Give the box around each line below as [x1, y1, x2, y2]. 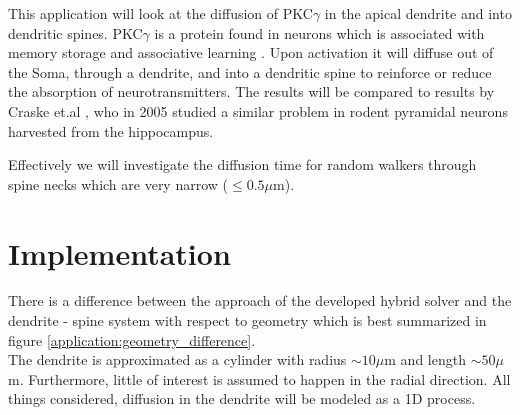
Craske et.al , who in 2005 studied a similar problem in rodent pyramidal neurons [8, 100, 508, 121]
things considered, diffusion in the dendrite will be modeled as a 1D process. [8, 388, 476, 409]
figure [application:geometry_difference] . [8, 329, 256, 350]
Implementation [8, 232, 231, 273]
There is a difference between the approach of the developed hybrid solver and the [8, 290, 512, 311]
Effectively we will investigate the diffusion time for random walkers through [8, 154, 477, 175]
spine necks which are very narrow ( [8, 173, 229, 194]
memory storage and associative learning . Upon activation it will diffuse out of [8, 42, 494, 63]
